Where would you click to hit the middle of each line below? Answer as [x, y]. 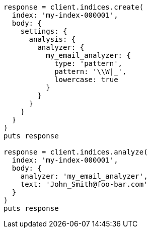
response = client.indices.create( [74, 7]
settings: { [44, 31]
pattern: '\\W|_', [91, 71]
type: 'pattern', [89, 63]
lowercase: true [86, 80]
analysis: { [52, 39]
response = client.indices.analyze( [76, 152]
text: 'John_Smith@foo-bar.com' [84, 184]
